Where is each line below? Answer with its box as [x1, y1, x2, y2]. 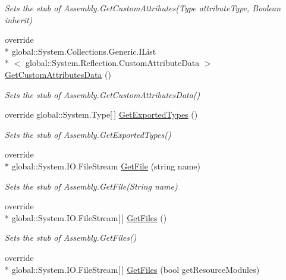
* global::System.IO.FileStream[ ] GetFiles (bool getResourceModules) [5, 263, 260, 275]
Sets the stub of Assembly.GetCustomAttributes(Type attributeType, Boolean [5, 2, 281, 14]
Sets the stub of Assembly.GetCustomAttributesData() [5, 88, 200, 100]
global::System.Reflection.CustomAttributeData [25, 56, 200, 69]
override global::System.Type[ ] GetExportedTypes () [5, 108, 198, 121]
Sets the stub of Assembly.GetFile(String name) [5, 180, 178, 192]
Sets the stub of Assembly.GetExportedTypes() [5, 128, 171, 140]
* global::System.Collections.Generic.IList [5, 45, 156, 57]
